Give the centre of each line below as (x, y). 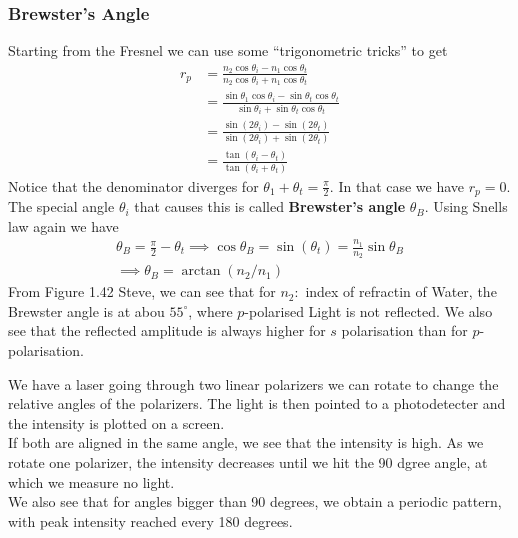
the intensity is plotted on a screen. (116, 422)
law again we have (63, 225)
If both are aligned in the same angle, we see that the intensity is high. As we (246, 442)
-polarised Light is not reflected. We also (368, 310)
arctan (201, 271)
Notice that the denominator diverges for (133, 185)
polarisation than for (404, 330)
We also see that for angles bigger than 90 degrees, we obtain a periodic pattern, (255, 501)
